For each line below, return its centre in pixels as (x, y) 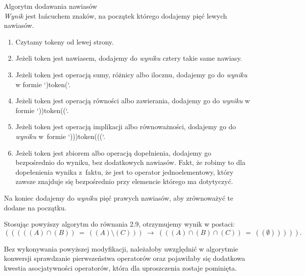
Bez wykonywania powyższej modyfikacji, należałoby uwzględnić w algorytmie (121, 248)
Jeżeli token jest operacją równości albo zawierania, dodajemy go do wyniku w (133, 101)
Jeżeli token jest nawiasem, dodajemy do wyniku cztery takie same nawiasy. (129, 58)
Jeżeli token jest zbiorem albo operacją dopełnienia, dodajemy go (113, 152)
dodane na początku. (35, 207)
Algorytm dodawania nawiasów (51, 6)
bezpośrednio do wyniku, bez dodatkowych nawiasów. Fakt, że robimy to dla (130, 162)
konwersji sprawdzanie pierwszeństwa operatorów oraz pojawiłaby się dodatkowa (125, 258)
